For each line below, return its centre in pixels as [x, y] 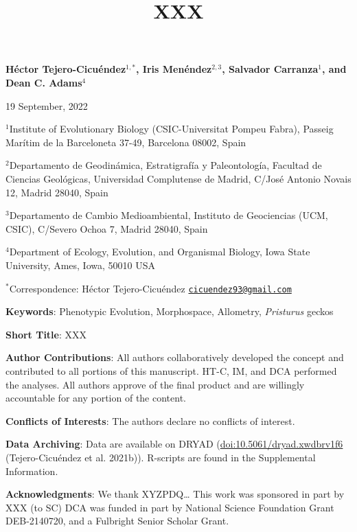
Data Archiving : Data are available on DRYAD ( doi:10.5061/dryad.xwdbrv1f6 [174, 444]
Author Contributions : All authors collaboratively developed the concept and [175, 357]
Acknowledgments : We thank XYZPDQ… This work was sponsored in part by [175, 494]
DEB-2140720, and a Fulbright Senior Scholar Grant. [117, 521]
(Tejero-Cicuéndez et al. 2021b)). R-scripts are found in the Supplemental [161, 457]
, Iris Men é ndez [174, 69]
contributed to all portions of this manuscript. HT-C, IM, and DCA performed [171, 370]
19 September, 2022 [47, 105]
